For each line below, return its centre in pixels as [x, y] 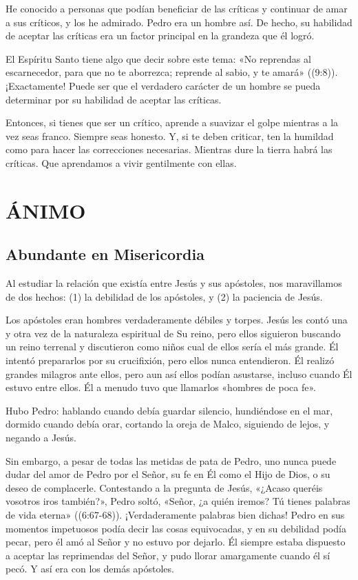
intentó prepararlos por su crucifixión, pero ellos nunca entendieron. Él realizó [170, 360]
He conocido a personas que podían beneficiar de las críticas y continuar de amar [177, 8]
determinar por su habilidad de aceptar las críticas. [114, 99]
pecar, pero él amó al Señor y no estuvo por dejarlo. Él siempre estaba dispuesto [176, 542]
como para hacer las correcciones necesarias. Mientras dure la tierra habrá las [169, 149]
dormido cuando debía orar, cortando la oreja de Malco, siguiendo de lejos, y [168, 424]
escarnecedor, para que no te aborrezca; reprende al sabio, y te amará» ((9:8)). [172, 72]
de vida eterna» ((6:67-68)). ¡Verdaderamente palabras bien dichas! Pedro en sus [175, 515]
